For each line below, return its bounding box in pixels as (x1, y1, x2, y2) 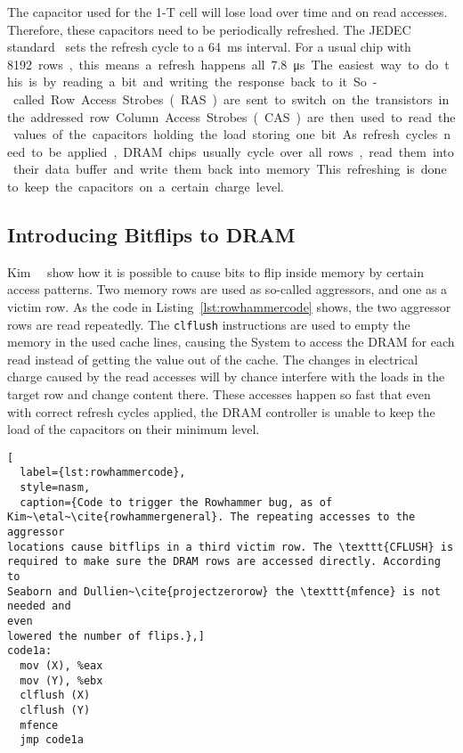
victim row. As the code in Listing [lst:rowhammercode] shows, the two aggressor (7, 297, 451, 315)
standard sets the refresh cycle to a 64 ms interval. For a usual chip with (7, 37, 411, 56)
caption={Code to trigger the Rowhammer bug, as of (20, 495, 333, 509)
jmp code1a (20, 733, 84, 747)
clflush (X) (20, 689, 91, 702)
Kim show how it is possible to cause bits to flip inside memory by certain (7, 262, 425, 281)
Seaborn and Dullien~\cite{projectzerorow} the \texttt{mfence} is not (7, 585, 441, 598)
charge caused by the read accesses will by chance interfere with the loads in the (7, 367, 445, 386)
